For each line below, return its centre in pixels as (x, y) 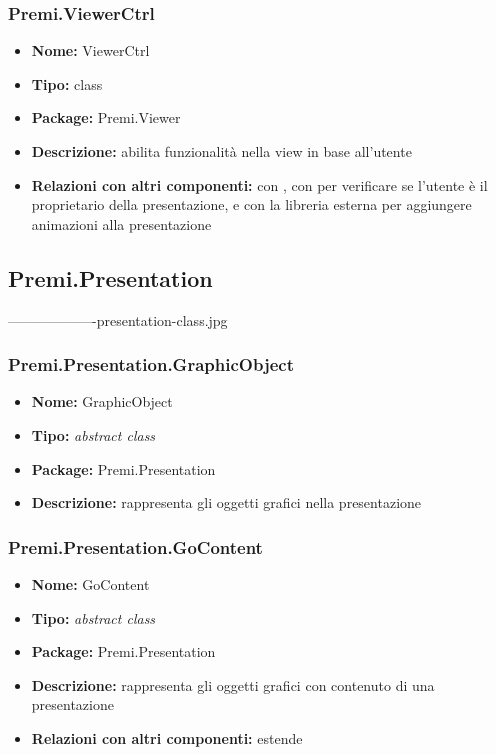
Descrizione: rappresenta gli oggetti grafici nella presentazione (226, 502)
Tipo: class (67, 83)
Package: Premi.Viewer (106, 117)
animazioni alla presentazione (121, 223)
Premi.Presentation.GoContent (135, 546)
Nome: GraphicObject (102, 401)
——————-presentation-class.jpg (118, 319)
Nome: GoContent (90, 583)
